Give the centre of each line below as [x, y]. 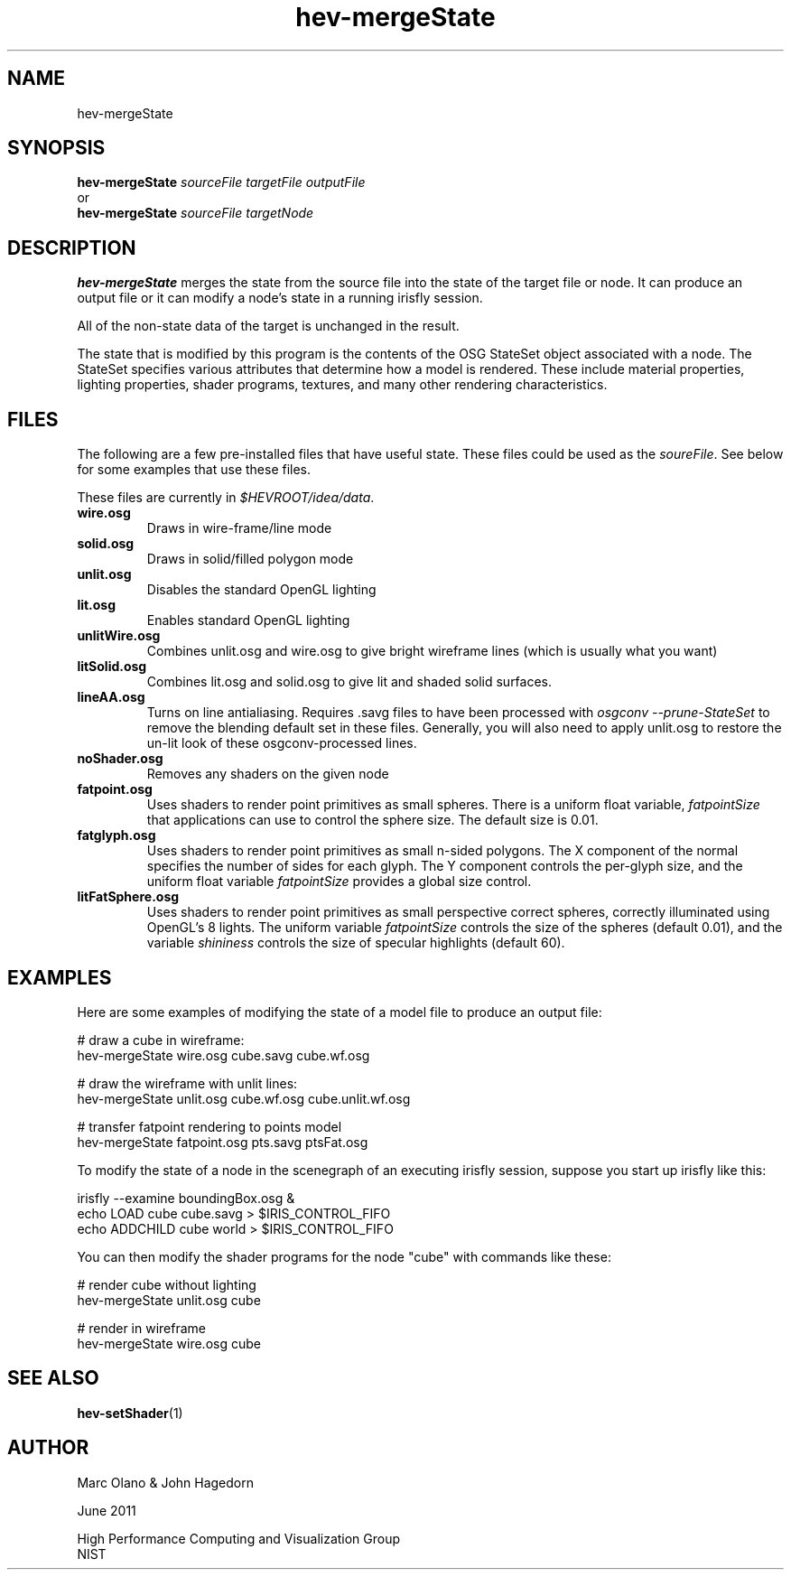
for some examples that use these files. [194, 470]
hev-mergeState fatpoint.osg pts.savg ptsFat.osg [223, 1142]
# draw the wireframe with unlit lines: [187, 1083]
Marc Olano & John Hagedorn [166, 1482]
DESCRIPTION [72, 247]
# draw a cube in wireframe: [161, 1040]
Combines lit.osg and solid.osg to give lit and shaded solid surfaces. [349, 682]
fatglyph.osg [116, 835]
